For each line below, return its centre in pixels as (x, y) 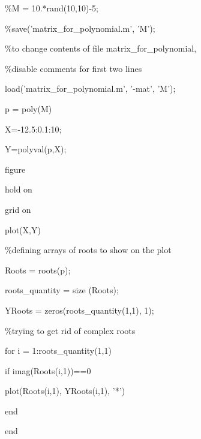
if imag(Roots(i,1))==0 (48, 370)
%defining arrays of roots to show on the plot (88, 250)
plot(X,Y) (23, 229)
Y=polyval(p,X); (36, 149)
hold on (19, 189)
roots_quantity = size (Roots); (62, 290)
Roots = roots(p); (38, 270)
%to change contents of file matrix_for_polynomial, (101, 48)
